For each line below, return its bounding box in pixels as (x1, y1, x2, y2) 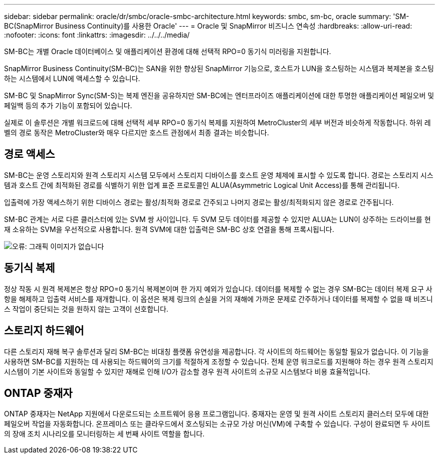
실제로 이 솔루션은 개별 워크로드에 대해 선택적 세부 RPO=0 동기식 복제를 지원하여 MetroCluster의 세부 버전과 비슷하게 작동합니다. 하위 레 (4, 118, 431, 127)
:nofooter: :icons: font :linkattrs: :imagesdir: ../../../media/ (4, 31, 190, 39)
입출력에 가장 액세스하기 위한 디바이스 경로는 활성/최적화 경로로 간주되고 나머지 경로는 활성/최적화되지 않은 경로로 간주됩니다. (4, 197, 394, 206)
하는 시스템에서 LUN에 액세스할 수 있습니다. (4, 74, 140, 83)
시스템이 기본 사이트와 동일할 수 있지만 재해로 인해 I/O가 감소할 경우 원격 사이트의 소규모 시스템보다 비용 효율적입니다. (4, 367, 370, 376)
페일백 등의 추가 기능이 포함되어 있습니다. (4, 101, 132, 110)
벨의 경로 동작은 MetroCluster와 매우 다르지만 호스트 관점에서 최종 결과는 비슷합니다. (4, 128, 269, 137)
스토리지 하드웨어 (4, 324, 84, 337)
